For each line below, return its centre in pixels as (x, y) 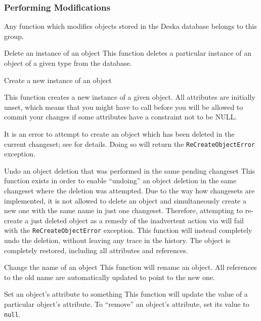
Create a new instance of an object (58, 80)
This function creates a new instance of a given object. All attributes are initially (130, 97)
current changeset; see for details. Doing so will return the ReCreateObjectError (130, 144)
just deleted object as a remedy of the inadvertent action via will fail (137, 220)
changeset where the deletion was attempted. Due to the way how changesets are (129, 190)
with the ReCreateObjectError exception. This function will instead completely (128, 230)
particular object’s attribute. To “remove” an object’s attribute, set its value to (127, 304)
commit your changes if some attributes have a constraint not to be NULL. (121, 117)
